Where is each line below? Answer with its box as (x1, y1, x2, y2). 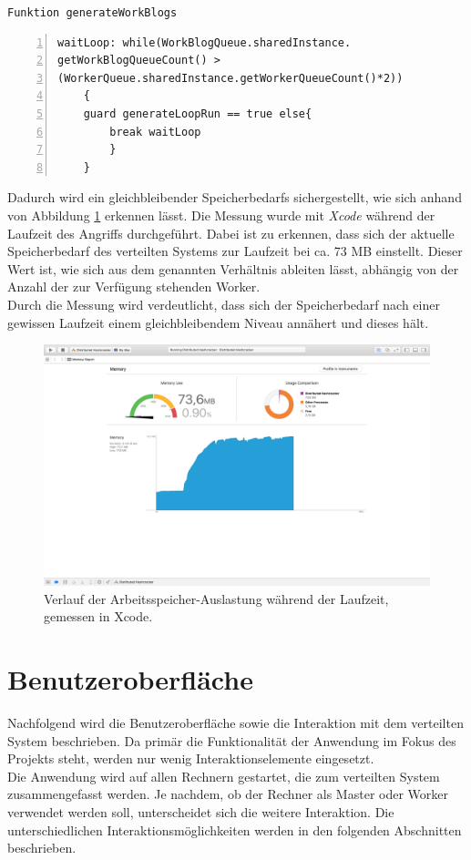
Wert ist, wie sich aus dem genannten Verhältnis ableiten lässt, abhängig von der (7, 259, 459, 278)
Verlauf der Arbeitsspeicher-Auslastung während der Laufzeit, (44, 589, 389, 608)
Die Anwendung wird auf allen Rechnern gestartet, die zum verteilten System (7, 766, 440, 785)
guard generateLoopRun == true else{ (83, 107, 312, 121)
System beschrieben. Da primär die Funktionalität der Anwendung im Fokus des (7, 731, 456, 750)
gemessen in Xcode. (44, 607, 153, 626)
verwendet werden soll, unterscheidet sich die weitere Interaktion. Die (7, 803, 394, 822)
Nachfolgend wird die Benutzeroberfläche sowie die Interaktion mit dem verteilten (7, 713, 464, 732)
